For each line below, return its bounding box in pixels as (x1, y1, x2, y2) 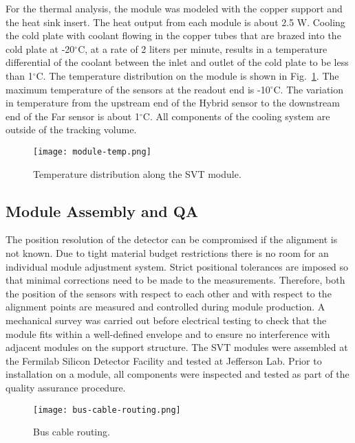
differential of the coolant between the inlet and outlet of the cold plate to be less (6, 55, 349, 69)
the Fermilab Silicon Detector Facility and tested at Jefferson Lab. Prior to (6, 353, 322, 367)
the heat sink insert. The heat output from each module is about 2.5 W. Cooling (6, 14, 345, 29)
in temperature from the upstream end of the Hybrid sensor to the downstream (6, 95, 340, 110)
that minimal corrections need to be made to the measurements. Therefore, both (6, 273, 345, 287)
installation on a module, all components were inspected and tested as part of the (6, 367, 349, 381)
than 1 (6, 68, 33, 82)
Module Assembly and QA (6, 200, 199, 221)
